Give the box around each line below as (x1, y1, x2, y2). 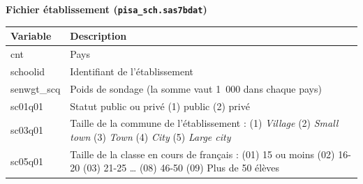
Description (70, 29, 127, 43)
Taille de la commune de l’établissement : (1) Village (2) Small (70, 116, 339, 130)
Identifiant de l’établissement (70, 63, 194, 78)
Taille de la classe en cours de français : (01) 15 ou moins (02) (70, 146, 335, 161)
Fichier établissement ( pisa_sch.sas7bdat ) (6, 2, 207, 16)
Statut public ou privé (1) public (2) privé (70, 98, 250, 113)
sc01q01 (10, 98, 44, 113)
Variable (10, 29, 52, 43)
